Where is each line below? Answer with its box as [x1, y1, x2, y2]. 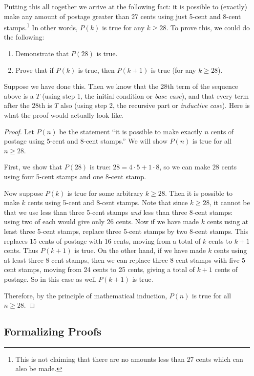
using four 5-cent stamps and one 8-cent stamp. [4, 171, 146, 181]
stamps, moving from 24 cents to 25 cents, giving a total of [18, 264, 195, 274]
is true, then [78, 64, 115, 75]
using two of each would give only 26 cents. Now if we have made [4, 216, 199, 227]
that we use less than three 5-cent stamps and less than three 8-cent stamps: [4, 207, 233, 217]
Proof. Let [4, 126, 34, 136]
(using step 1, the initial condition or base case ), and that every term [42, 90, 249, 101]
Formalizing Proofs [4, 324, 102, 339]
